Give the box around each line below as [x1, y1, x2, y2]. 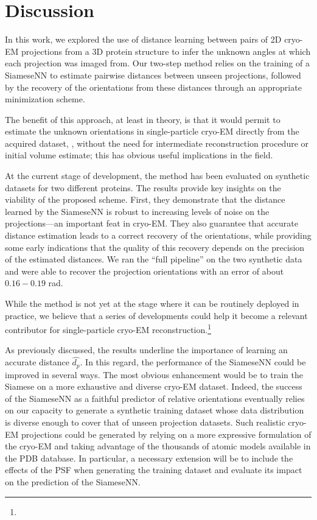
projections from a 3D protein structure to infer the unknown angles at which [21, 44, 311, 57]
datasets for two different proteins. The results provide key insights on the [5, 181, 281, 194]
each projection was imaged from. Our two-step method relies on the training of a [5, 57, 310, 69]
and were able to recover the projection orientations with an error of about [5, 264, 284, 277]
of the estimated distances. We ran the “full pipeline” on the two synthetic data [5, 253, 302, 265]
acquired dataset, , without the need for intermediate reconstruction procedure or [5, 136, 309, 149]
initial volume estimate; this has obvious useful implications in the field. [5, 149, 273, 161]
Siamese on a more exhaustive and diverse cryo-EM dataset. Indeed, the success [5, 380, 302, 393]
